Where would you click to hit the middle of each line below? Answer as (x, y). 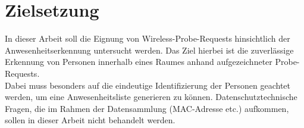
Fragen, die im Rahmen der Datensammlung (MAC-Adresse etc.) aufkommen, (147, 108)
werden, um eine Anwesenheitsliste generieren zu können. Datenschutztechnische (151, 97)
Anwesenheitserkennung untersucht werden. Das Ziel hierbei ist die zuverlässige (149, 50)
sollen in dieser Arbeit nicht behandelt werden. (90, 120)
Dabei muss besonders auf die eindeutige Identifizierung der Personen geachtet (148, 85)
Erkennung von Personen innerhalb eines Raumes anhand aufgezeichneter (139, 62)
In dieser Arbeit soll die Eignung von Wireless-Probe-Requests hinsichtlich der (148, 38)
